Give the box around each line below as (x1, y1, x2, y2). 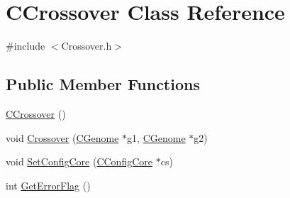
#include (6, 38, 45, 53)
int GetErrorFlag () (6, 177, 91, 192)
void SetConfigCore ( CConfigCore (6, 154, 152, 169)
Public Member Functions (6, 73, 200, 95)
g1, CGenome (127, 130, 186, 145)
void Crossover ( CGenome (6, 130, 119, 145)
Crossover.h (61, 38, 112, 53)
